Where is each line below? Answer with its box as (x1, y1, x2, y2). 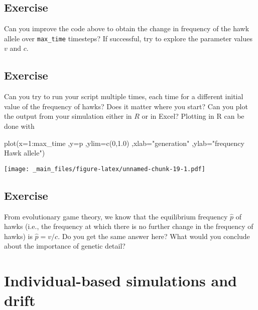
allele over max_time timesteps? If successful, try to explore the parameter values (4, 33, 252, 43)
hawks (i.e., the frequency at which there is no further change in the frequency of (4, 221, 253, 231)
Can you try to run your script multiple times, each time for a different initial (4, 91, 243, 102)
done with (4, 121, 35, 131)
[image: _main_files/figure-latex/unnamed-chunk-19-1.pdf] (4, 165, 205, 173)
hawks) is (4, 230, 33, 241)
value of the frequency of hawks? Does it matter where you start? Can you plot (4, 101, 248, 111)
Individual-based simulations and (4, 270, 237, 291)
